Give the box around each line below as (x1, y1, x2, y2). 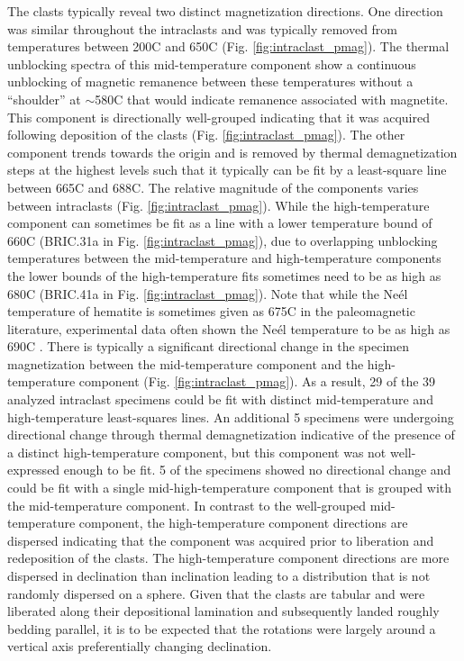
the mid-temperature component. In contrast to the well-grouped (7, 495, 367, 514)
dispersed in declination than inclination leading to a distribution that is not (7, 566, 431, 584)
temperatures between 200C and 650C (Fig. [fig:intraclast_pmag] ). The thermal (7, 37, 450, 56)
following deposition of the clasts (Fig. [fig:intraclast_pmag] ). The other (7, 125, 405, 144)
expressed (7, 460, 60, 479)
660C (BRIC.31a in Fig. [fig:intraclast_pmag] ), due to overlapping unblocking (7, 231, 438, 249)
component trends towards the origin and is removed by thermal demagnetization (7, 142, 458, 161)
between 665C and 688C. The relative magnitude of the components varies (7, 177, 419, 196)
